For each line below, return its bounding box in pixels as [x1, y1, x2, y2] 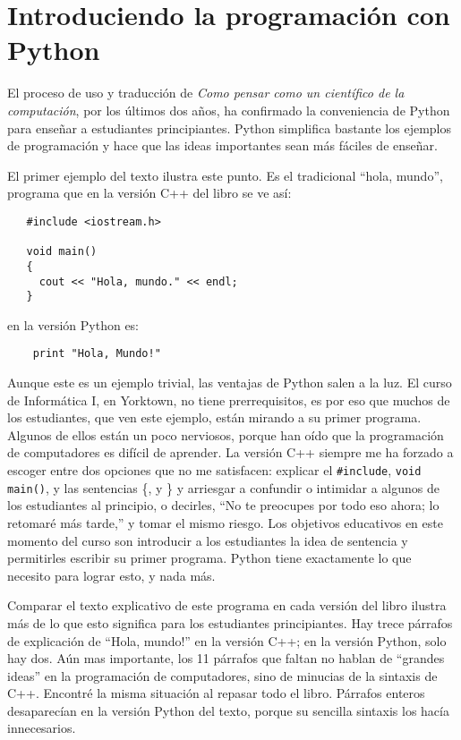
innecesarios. [7, 719, 76, 737]
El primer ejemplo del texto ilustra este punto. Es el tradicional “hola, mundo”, [7, 166, 443, 184]
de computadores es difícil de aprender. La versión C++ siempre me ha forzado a [7, 443, 454, 462]
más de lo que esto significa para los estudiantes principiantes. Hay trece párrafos [7, 613, 453, 632]
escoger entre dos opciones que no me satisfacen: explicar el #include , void [7, 461, 422, 480]
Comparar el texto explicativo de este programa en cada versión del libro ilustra [7, 596, 447, 615]
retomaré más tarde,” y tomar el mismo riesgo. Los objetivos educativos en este [7, 513, 443, 532]
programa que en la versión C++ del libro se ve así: [7, 183, 292, 202]
